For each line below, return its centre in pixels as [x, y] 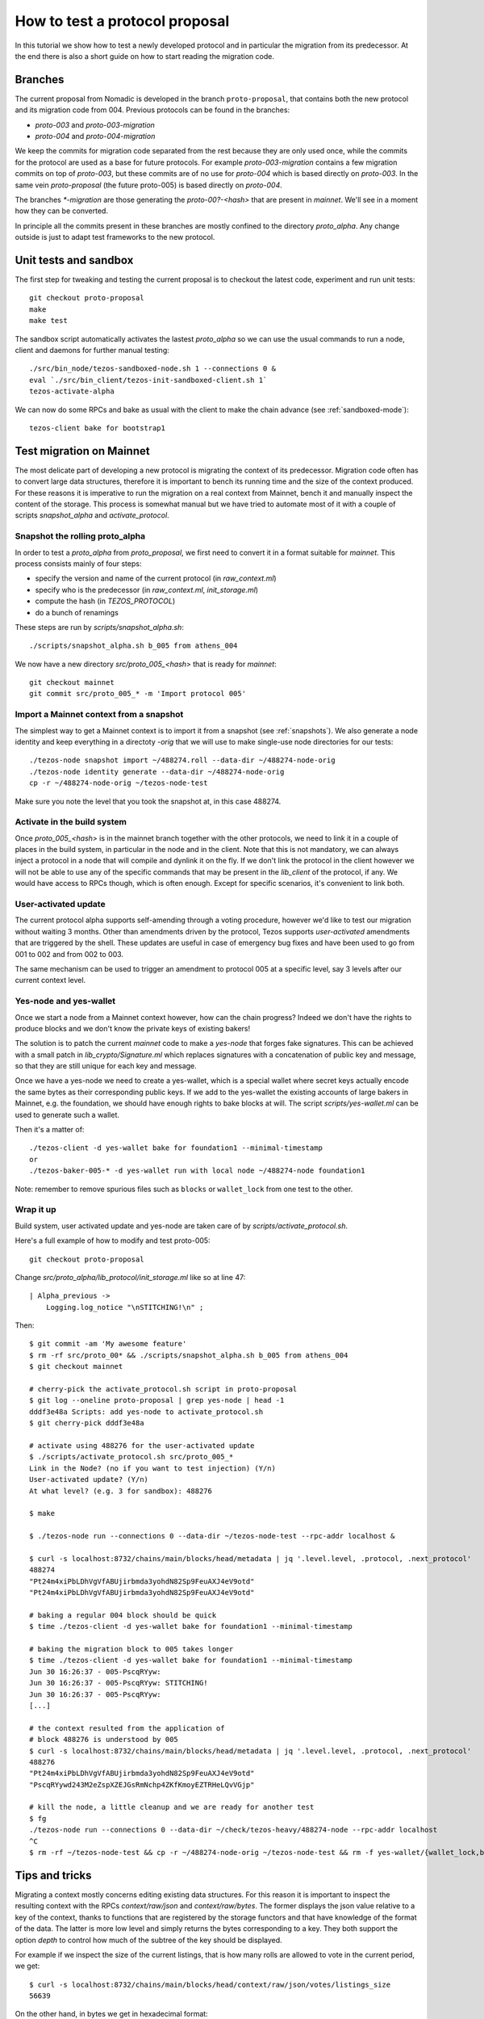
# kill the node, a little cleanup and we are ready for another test [172, 1807]
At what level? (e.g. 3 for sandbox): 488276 [121, 1491]
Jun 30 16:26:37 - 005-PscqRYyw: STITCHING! [119, 1683]
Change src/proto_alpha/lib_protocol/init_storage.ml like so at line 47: [130, 1277]
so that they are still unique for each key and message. [106, 1066]
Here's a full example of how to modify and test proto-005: [113, 1240]
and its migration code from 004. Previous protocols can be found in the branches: [152, 110]
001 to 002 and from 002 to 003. [69, 954]
